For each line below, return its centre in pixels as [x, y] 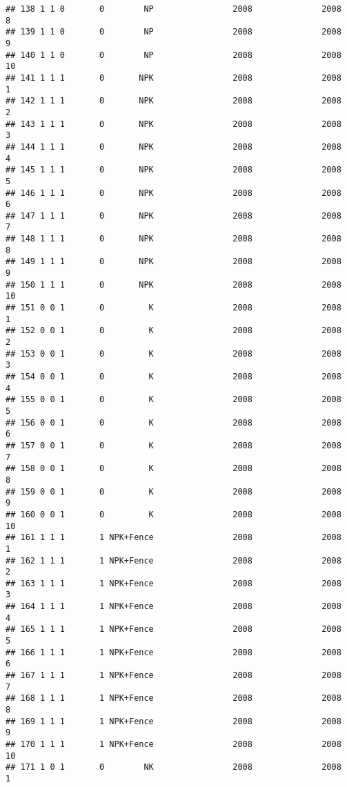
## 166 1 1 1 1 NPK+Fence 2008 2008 [173, 652]
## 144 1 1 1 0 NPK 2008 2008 [173, 147]
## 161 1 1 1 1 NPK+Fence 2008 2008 [173, 538]
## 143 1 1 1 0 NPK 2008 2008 [173, 124]
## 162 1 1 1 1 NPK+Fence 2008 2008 [173, 560]
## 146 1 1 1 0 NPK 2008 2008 [173, 193]
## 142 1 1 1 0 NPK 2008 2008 [173, 101]
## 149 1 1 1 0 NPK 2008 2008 [173, 262]
